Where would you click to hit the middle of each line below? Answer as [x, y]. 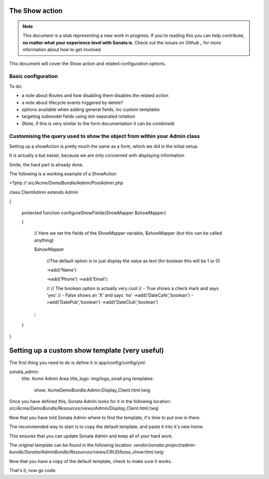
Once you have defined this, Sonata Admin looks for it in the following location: [90, 402]
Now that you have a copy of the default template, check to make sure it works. [91, 461]
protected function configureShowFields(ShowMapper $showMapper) [94, 213]
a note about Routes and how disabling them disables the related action [95, 95]
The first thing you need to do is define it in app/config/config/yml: [78, 363]
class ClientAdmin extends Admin [44, 192]
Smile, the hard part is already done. [47, 164]
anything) [44, 240]
